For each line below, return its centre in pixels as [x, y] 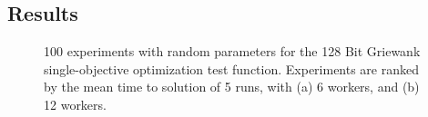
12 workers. [75, 104]
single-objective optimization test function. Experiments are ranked [232, 68]
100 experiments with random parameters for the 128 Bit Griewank [232, 51]
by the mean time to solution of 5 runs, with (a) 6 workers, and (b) [232, 87]
